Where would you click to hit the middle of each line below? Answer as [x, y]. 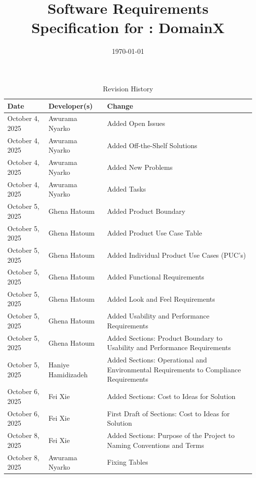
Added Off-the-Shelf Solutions [152, 145]
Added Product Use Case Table [155, 233]
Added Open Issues [136, 123]
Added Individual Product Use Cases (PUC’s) [176, 255]
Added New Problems [140, 167]
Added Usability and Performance [158, 316]
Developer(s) [71, 105]
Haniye [59, 364]
